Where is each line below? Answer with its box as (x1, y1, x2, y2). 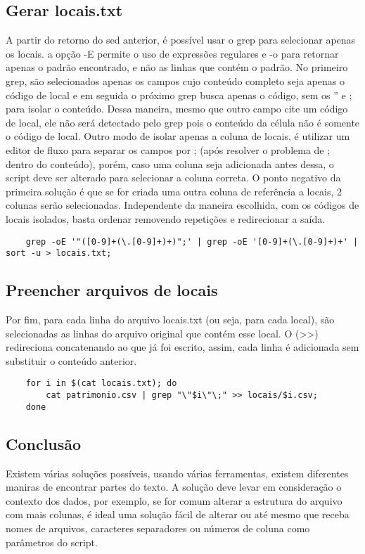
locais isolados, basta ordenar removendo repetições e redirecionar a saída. (6, 211, 326, 226)
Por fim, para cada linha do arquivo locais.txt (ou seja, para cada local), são (6, 312, 335, 327)
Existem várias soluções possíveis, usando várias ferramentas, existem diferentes (6, 465, 349, 480)
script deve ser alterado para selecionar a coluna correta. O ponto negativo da (6, 170, 341, 185)
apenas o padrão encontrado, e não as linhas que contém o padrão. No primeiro (6, 60, 348, 75)
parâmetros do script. (6, 534, 98, 549)
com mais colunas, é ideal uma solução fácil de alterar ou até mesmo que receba (6, 507, 350, 522)
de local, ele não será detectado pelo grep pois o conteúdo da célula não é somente (6, 115, 360, 129)
